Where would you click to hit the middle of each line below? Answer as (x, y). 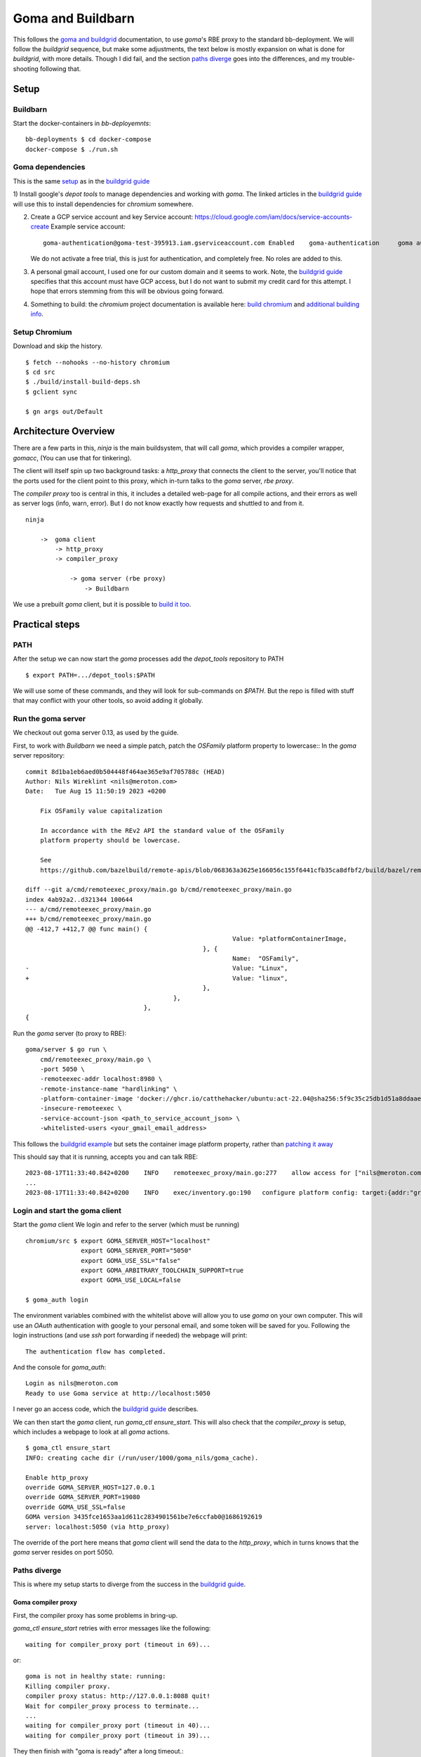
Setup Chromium (42, 332)
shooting (26, 69)
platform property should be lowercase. (111, 841)
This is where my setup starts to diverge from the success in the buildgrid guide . (129, 1584)
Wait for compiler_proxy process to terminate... (113, 1706)
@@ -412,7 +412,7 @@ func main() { (87, 929)
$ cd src (40, 372)
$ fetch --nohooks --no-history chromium (98, 362)
